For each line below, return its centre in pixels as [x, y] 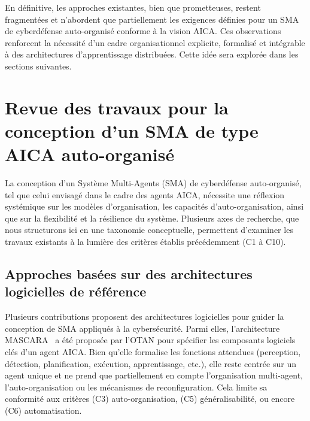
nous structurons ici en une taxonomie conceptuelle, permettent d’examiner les [149, 230]
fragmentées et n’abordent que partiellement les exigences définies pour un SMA [152, 19]
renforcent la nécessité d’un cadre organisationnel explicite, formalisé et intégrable [155, 42]
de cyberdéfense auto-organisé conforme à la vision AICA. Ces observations [143, 31]
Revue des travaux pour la [117, 107]
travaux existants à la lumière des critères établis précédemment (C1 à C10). [145, 242]
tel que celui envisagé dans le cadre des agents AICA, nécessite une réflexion [145, 194]
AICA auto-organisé [90, 154]
